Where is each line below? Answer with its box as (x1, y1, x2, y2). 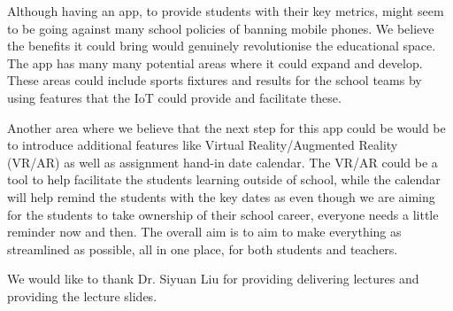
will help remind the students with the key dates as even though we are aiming (7, 187, 435, 206)
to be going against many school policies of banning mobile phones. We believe (7, 19, 434, 37)
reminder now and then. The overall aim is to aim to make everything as (7, 222, 402, 241)
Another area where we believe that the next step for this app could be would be (7, 118, 446, 136)
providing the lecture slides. (7, 286, 157, 305)
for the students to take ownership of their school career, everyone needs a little (7, 205, 439, 223)
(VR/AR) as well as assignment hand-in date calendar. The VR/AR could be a (7, 152, 438, 171)
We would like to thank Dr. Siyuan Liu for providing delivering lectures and (7, 269, 419, 288)
